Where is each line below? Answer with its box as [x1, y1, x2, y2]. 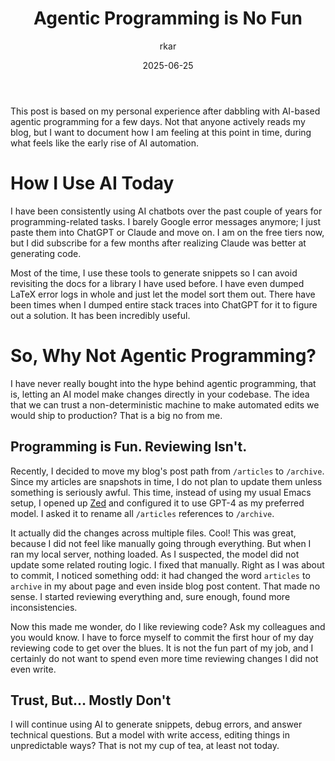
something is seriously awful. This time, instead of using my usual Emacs [10, 486, 312, 498]
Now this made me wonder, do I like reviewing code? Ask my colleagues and [10, 620, 326, 632]
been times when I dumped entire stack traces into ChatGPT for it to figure [10, 298, 318, 311]
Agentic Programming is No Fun [33, 7, 303, 30]
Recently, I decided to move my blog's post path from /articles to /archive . [10, 465, 325, 477]
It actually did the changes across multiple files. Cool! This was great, [10, 527, 297, 539]
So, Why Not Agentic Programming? [10, 345, 317, 367]
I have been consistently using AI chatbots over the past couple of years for [10, 205, 323, 217]
